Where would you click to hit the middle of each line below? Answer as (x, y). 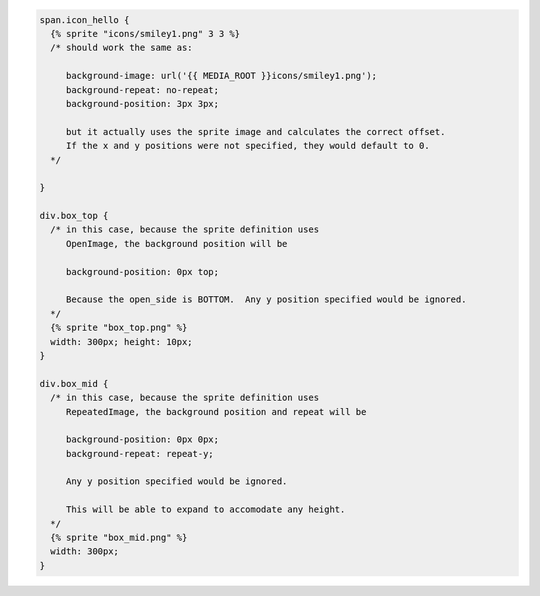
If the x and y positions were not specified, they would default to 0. (247, 146)
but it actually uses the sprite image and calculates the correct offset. (255, 131)
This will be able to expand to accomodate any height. (205, 509)
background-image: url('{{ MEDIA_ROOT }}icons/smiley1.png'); (221, 76)
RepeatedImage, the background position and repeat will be (216, 411)
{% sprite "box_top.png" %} (119, 328)
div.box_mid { (74, 383)
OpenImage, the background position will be (176, 243)
